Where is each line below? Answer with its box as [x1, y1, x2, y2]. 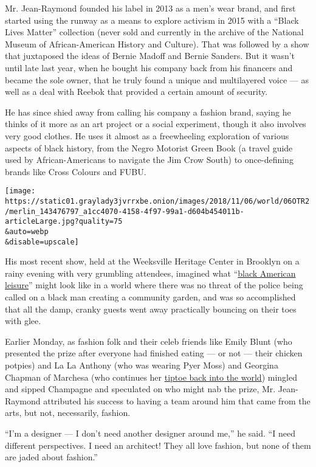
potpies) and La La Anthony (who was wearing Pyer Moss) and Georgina [5, 359, 278, 371]
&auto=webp [5, 227, 49, 236]
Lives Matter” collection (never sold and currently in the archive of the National [5, 26, 304, 38]
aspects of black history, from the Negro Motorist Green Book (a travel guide [5, 141, 293, 154]
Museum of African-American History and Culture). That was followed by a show [5, 37, 309, 50]
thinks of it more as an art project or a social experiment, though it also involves [5, 117, 306, 130]
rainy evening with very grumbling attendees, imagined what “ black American [5, 266, 296, 279]
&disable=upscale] [5, 237, 79, 246]
